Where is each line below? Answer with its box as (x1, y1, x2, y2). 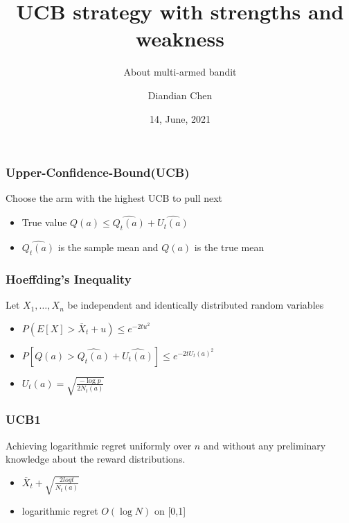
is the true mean (194, 240, 265, 255)
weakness (136, 24, 224, 53)
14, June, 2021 (149, 111, 211, 126)
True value (21, 215, 67, 230)
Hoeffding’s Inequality (6, 270, 132, 287)
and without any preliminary (203, 438, 326, 452)
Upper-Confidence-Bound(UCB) (6, 164, 190, 181)
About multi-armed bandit (123, 65, 237, 79)
